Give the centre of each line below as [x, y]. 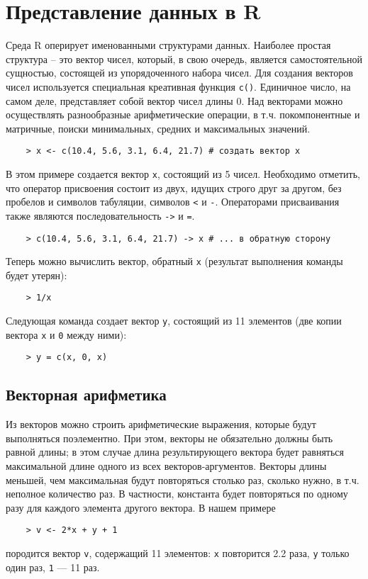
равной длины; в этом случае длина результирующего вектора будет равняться [175, 452]
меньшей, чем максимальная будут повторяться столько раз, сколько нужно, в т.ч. [183, 479]
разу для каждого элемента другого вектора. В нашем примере [141, 507]
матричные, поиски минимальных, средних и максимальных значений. [158, 128]
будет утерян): [37, 275]
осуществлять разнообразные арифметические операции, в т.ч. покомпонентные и [183, 114]
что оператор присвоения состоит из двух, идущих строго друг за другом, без [174, 187]
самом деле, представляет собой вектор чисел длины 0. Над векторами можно [174, 100]
